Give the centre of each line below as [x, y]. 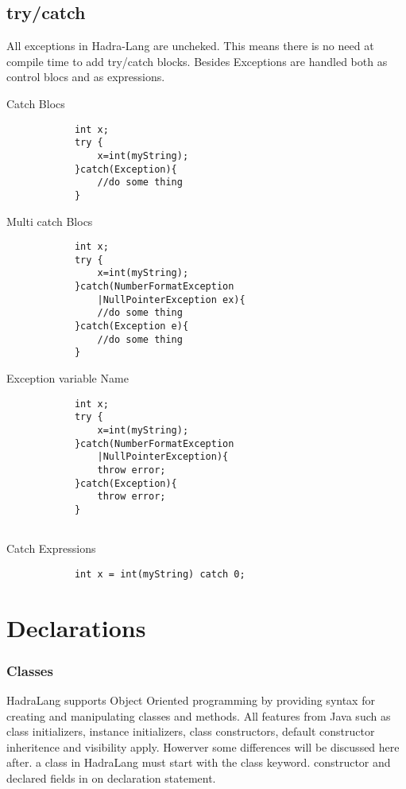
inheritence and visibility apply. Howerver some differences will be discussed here [203, 746]
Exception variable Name [68, 378]
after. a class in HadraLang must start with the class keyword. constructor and [199, 762]
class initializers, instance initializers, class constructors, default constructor [191, 731]
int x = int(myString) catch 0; [160, 574]
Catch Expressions [51, 548]
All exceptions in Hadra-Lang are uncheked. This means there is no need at [190, 46]
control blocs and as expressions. [86, 77]
